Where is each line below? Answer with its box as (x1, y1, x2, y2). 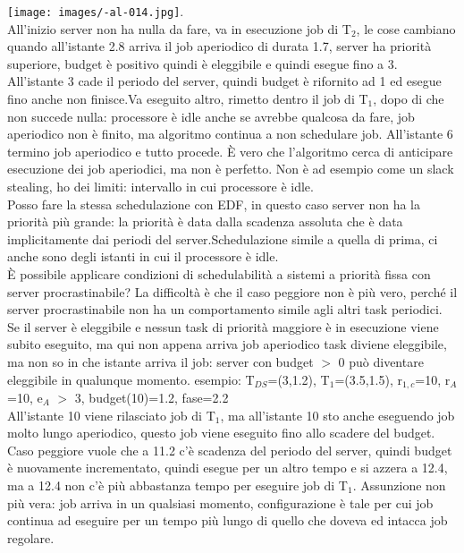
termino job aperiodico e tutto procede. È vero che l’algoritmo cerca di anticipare (7, 141, 453, 160)
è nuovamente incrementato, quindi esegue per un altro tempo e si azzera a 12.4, (7, 458, 448, 477)
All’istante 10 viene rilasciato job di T (7, 405, 215, 424)
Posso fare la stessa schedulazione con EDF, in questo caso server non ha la (7, 194, 420, 213)
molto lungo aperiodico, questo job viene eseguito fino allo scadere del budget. (7, 423, 435, 442)
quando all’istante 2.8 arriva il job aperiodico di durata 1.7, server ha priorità (7, 37, 432, 55)
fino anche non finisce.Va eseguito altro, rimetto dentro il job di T (7, 89, 368, 108)
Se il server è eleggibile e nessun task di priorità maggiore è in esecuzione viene (7, 317, 439, 336)
